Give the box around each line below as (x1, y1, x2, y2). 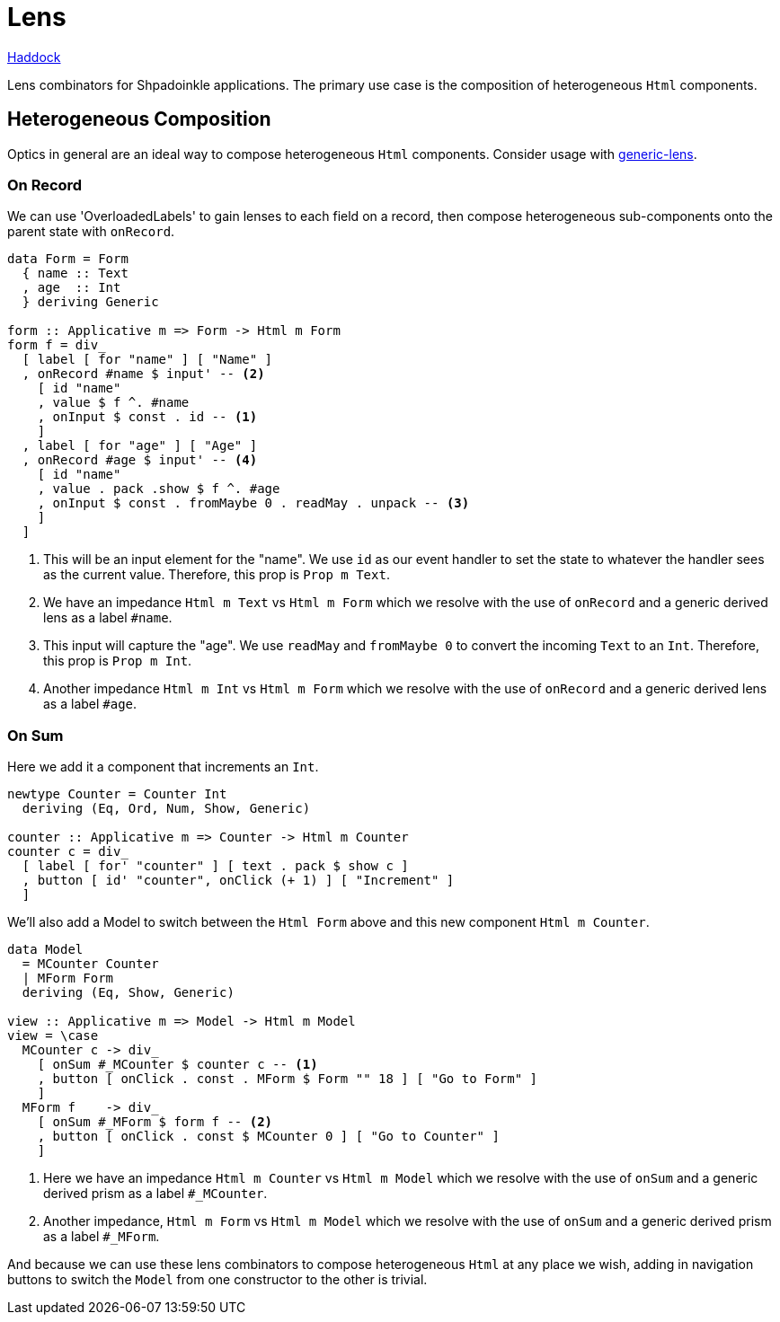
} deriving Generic (22, 295, 159, 310)
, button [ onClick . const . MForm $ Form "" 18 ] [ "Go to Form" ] (37, 1071, 538, 1087)
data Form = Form (7, 251, 129, 267)
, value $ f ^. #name (37, 395, 190, 410)
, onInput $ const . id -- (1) (37, 410, 258, 425)
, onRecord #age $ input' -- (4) (22, 453, 258, 468)
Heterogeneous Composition (7, 108, 271, 131)
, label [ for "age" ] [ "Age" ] (22, 438, 258, 454)
